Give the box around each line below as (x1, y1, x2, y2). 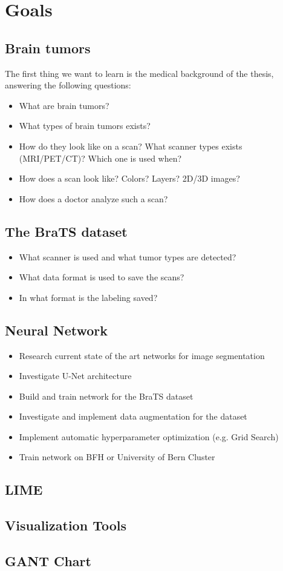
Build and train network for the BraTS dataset (19, 389, 194, 402)
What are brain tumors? (19, 99, 109, 111)
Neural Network (5, 320, 108, 339)
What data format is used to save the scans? (19, 271, 184, 283)
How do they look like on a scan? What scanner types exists (19, 139, 242, 152)
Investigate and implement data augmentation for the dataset (19, 410, 247, 423)
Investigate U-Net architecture (19, 369, 132, 382)
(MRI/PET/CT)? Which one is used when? (19, 151, 182, 164)
